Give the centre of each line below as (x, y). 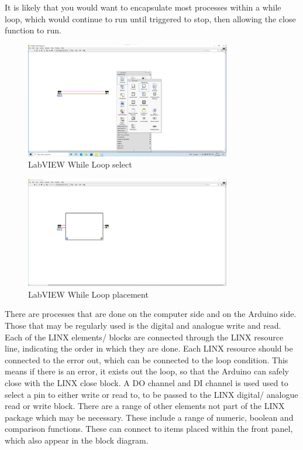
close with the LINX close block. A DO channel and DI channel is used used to (147, 383)
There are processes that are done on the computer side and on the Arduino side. (151, 314)
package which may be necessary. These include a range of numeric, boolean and (149, 417)
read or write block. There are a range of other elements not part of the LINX (145, 406)
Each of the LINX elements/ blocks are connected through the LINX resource (144, 337)
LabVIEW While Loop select (80, 164)
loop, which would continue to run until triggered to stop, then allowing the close (150, 18)
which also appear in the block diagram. (77, 440)
